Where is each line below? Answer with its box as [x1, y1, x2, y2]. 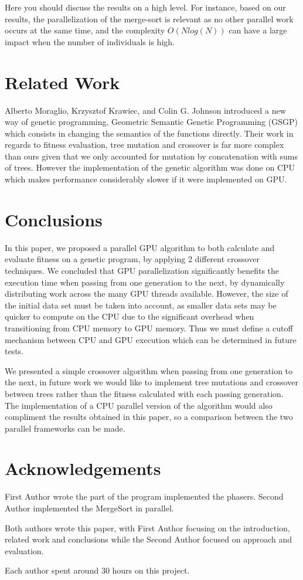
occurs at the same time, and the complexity [5, 24, 165, 36]
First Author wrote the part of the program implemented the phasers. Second [5, 490, 284, 503]
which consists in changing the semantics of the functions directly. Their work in [5, 127, 294, 139]
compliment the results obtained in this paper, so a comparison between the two [5, 411, 293, 423]
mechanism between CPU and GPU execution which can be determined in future [5, 333, 297, 345]
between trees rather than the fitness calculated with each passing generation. [5, 387, 284, 399]
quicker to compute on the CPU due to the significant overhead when [5, 310, 254, 323]
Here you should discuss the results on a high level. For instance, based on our [5, 1, 286, 13]
